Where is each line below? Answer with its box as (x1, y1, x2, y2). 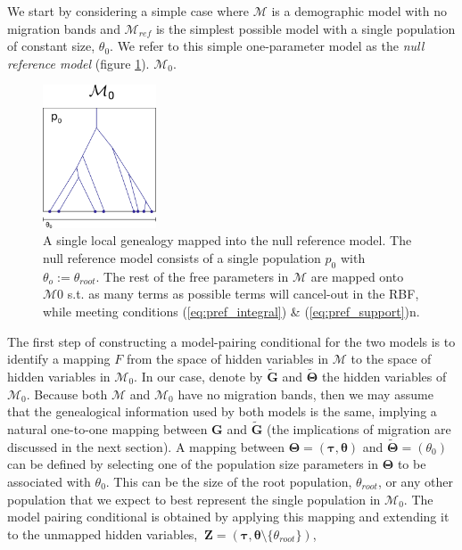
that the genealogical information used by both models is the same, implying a (7, 402, 437, 421)
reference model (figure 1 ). (7, 53, 150, 72)
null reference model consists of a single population (43, 248, 321, 267)
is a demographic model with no (271, 2, 447, 20)
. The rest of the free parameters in (95, 267, 289, 285)
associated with (7, 472, 91, 490)
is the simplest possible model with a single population (155, 19, 456, 37)
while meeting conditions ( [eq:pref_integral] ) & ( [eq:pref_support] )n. (43, 301, 420, 320)
